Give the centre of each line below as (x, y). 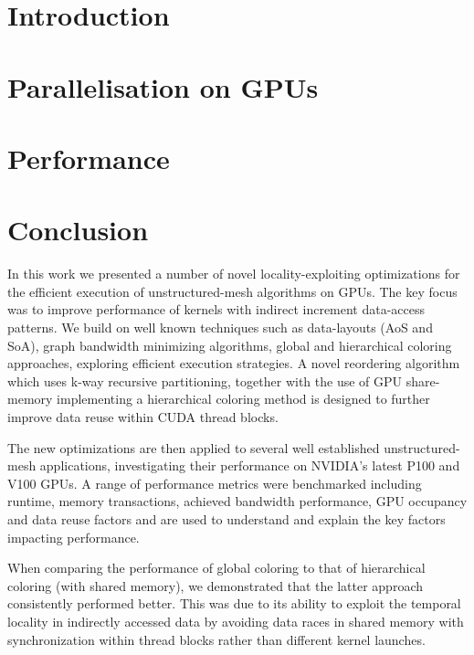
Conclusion (78, 230)
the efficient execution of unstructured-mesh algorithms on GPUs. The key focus (232, 291)
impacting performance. (74, 537)
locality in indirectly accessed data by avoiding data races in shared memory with (236, 621)
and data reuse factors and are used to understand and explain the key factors (226, 518)
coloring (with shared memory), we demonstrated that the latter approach (215, 585)
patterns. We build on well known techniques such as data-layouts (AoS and (220, 327)
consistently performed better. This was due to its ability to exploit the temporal (234, 603)
